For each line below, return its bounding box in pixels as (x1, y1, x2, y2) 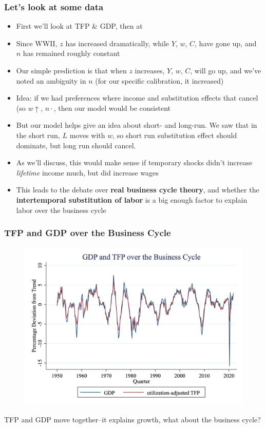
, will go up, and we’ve (190, 65, 261, 75)
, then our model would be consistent (53, 102, 171, 113)
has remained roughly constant (23, 48, 120, 59)
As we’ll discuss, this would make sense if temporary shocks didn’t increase (16, 157, 253, 168)
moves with (69, 129, 105, 140)
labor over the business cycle (16, 204, 106, 215)
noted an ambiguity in (16, 75, 86, 86)
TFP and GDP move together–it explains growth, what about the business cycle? (4, 414, 261, 424)
